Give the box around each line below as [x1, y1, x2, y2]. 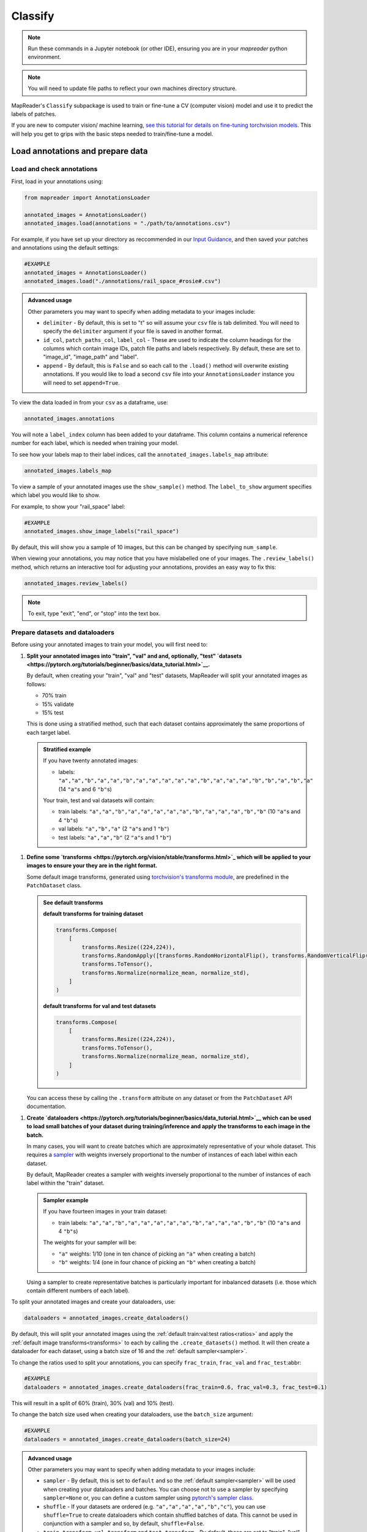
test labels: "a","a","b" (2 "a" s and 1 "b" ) [58, 833, 171, 841]
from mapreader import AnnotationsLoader [24, 194, 150, 201]
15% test [42, 708, 64, 716]
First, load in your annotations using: [11, 178, 103, 185]
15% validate [42, 700, 75, 708]
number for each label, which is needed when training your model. [11, 439, 179, 447]
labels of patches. [11, 110, 57, 118]
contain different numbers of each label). [26, 1287, 130, 1294]
